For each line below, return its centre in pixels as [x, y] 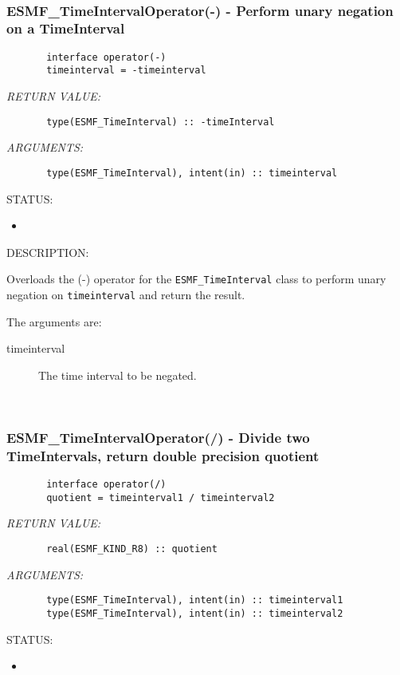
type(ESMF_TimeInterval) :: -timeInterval [161, 122]
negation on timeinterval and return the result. [126, 294]
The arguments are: [54, 321]
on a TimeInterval [66, 28]
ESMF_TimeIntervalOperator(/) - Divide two [158, 437]
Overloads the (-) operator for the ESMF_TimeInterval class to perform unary [196, 279]
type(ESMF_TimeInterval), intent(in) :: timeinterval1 [195, 600]
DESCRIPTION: [48, 252]
